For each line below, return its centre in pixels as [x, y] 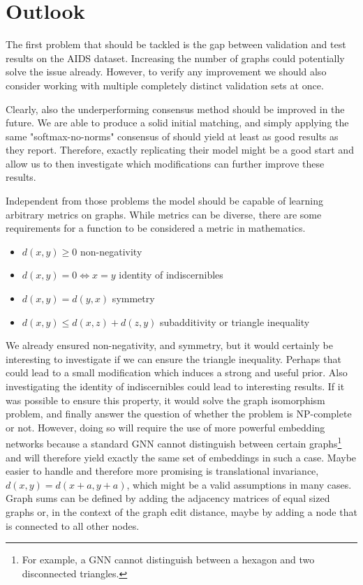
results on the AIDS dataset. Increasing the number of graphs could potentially [175, 58]
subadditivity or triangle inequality [235, 321]
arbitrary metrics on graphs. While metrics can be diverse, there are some [164, 214]
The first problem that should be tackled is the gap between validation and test [176, 44]
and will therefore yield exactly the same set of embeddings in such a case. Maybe [181, 457]
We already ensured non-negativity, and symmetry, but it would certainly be [169, 345]
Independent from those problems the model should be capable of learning [164, 201]
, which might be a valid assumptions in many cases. [239, 484]
